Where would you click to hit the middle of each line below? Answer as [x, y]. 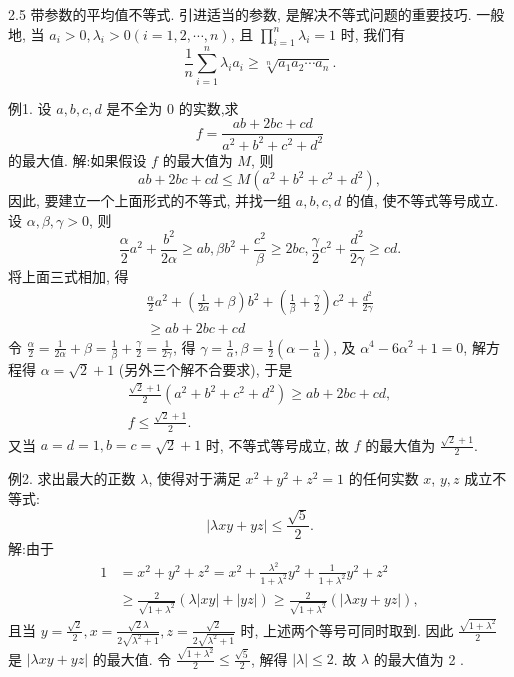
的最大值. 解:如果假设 [77, 159]
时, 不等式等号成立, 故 [277, 444]
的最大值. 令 [132, 658]
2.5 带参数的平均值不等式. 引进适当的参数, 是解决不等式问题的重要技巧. [240, 14]
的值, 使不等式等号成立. [422, 200]
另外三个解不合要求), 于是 [208, 368]
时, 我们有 [373, 33]
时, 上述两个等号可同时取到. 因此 [347, 629]
